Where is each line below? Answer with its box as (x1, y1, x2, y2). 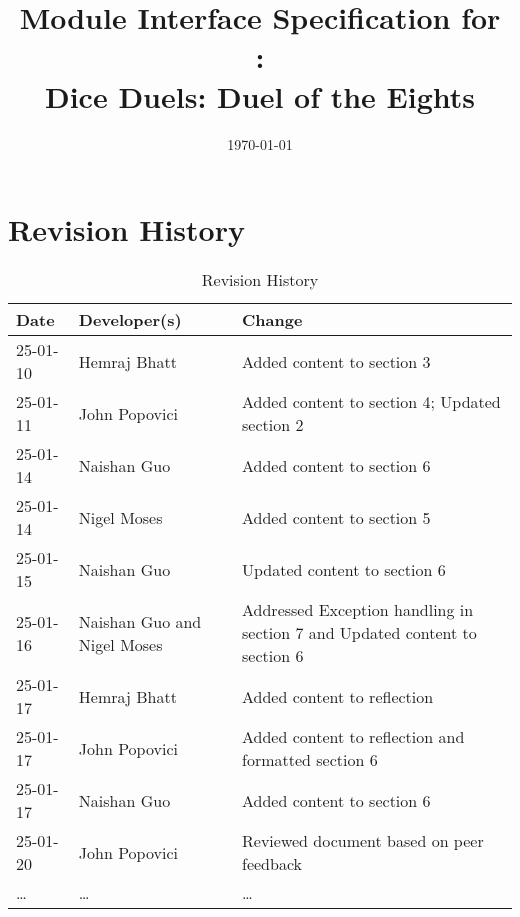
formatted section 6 (242, 748, 378, 772)
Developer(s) (78, 308, 182, 332)
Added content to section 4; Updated (242, 390, 501, 414)
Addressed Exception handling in (242, 598, 474, 622)
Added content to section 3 (242, 349, 431, 373)
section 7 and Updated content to (242, 621, 477, 645)
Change (242, 308, 303, 332)
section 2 (242, 413, 304, 437)
